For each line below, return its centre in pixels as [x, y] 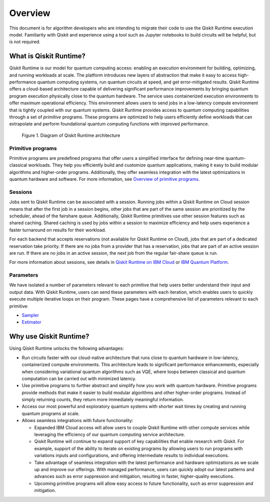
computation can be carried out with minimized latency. [79, 378]
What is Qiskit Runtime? [47, 56]
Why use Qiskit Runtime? [49, 336]
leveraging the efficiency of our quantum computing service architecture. [109, 435]
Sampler [30, 315]
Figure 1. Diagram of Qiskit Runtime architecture [71, 135]
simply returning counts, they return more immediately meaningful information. [103, 400]
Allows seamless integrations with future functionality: [77, 421]
